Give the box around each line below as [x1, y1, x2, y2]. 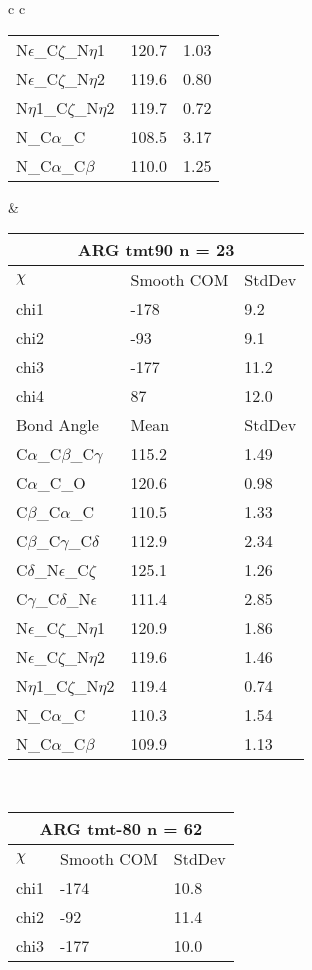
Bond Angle [16, 413, 99, 437]
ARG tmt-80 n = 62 [39, 816, 203, 840]
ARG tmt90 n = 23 [77, 238, 235, 262]
